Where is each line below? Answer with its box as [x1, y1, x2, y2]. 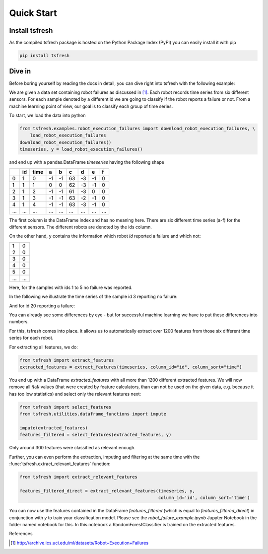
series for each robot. [9, 335, 54, 341]
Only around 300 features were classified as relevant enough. [9, 445, 136, 451]
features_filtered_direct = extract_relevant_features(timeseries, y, [19, 488, 196, 493]
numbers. [9, 319, 29, 325]
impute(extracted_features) [19, 425, 88, 430]
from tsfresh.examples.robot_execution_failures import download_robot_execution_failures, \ [19, 126, 256, 132]
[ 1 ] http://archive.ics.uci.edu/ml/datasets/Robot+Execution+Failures [10, 540, 149, 546]
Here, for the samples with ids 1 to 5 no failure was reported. [9, 284, 133, 290]
